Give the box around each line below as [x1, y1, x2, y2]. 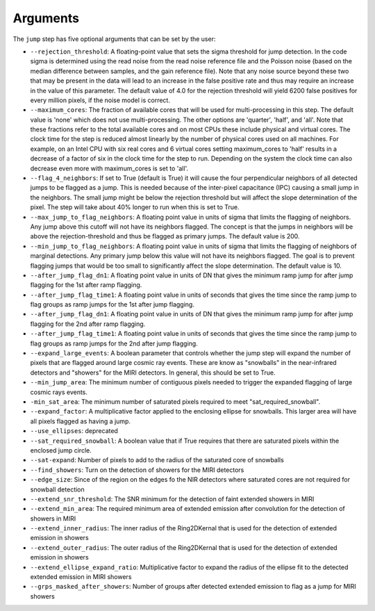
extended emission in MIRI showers [30, 573, 132, 581]
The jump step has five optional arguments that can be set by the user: [12, 35, 216, 43]
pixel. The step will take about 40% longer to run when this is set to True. [30, 203, 240, 211]
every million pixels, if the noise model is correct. [30, 96, 170, 104]
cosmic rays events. [30, 388, 88, 396]
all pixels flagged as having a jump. [30, 417, 131, 425]
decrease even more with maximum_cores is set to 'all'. [30, 164, 189, 172]
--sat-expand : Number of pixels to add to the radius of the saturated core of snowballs [30, 456, 284, 464]
